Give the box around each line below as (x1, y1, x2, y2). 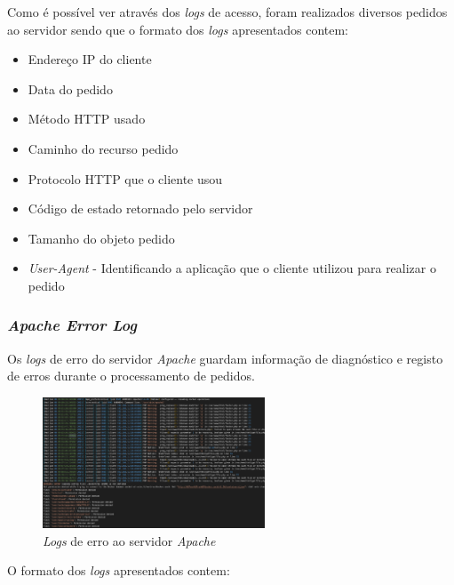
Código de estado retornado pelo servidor (28, 199, 253, 218)
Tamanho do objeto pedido (28, 228, 175, 247)
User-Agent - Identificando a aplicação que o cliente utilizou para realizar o (28, 259, 436, 277)
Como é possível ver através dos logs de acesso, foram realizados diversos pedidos (7, 3, 448, 20)
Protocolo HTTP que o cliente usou (28, 169, 223, 188)
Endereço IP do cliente (28, 50, 152, 68)
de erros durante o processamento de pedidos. (7, 366, 255, 385)
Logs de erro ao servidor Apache (43, 531, 216, 549)
